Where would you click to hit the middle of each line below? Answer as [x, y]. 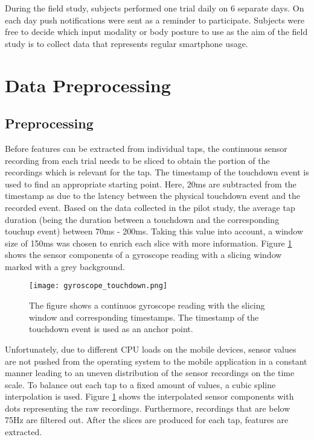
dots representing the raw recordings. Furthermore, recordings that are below [148, 408]
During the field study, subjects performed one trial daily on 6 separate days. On [155, 8]
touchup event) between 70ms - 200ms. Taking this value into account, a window [154, 231]
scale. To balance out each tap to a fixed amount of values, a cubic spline [140, 384]
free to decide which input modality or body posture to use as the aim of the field [156, 32]
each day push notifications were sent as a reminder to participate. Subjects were [155, 20]
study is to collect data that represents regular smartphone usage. [127, 43]
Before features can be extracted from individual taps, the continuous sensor [146, 148]
